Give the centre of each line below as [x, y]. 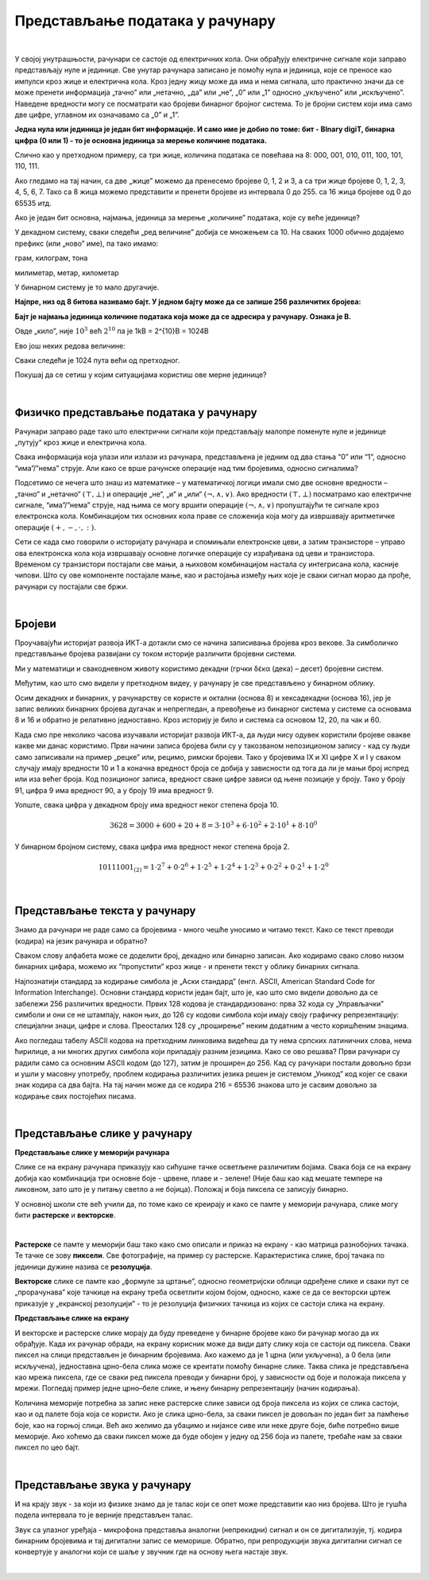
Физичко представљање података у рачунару [136, 413]
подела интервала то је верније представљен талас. [104, 1515]
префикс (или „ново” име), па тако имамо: [87, 243]
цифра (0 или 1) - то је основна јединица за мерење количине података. [141, 140]
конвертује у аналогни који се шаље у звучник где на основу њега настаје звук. [152, 1552]
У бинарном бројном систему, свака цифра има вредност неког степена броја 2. [152, 846]
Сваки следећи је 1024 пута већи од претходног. [97, 360]
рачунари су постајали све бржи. [71, 586]
